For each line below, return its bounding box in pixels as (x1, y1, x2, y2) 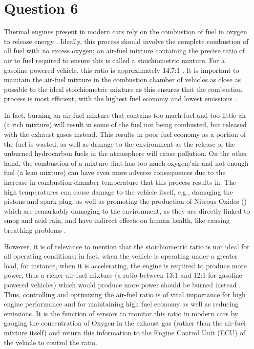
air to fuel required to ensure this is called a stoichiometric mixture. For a (4, 55, 225, 65)
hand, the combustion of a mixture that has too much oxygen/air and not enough (4, 157, 249, 168)
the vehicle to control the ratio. (4, 337, 98, 347)
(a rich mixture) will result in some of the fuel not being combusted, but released (4, 119, 247, 130)
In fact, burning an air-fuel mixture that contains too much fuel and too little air (4, 109, 247, 120)
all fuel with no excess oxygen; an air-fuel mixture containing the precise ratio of (4, 45, 245, 56)
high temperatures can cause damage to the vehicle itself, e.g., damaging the (4, 186, 233, 196)
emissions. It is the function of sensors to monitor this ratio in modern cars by (4, 308, 238, 318)
